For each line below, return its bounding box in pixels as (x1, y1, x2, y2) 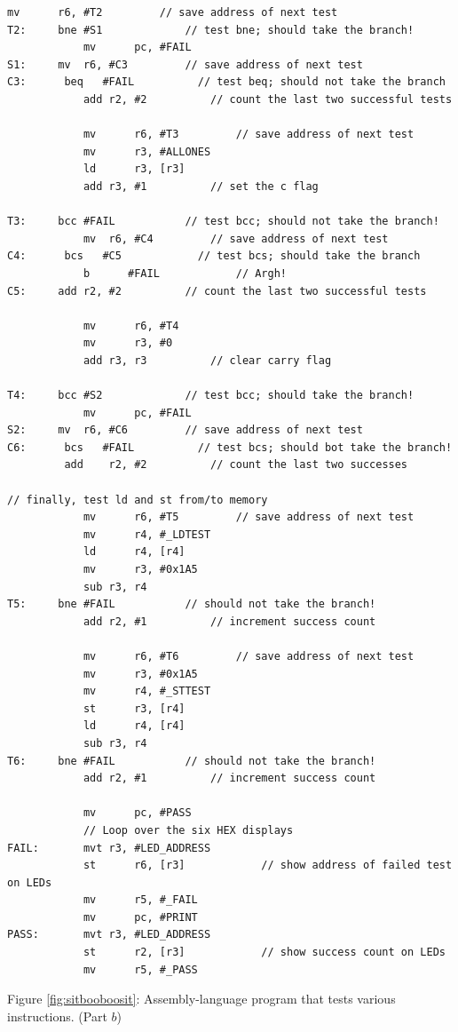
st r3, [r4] (83, 702, 186, 715)
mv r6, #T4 (83, 319, 179, 332)
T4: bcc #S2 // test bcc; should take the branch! (7, 389, 415, 402)
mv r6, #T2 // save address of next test (7, 6, 338, 19)
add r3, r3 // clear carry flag (83, 353, 332, 367)
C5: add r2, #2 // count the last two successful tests (7, 284, 427, 298)
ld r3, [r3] (83, 163, 186, 176)
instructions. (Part (7, 1006, 107, 1025)
